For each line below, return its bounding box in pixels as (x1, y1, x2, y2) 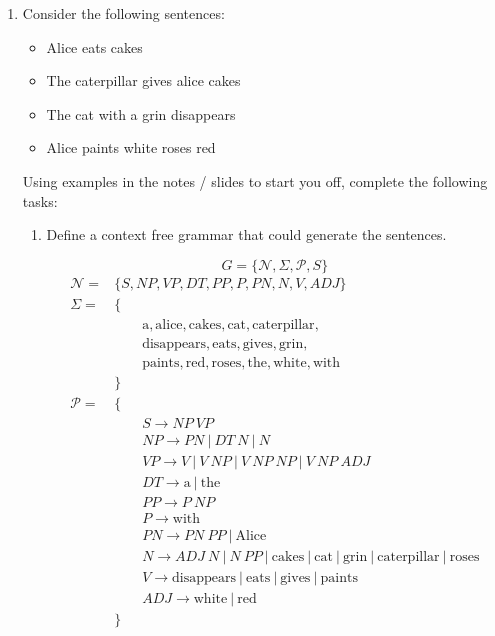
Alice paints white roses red (46, 137, 216, 158)
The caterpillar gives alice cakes (46, 70, 241, 91)
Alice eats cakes (46, 36, 143, 57)
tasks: (22, 190, 58, 211)
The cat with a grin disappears (46, 103, 236, 124)
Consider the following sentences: (22, 3, 225, 23)
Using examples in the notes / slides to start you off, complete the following (22, 170, 488, 191)
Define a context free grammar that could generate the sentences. (46, 224, 447, 245)
